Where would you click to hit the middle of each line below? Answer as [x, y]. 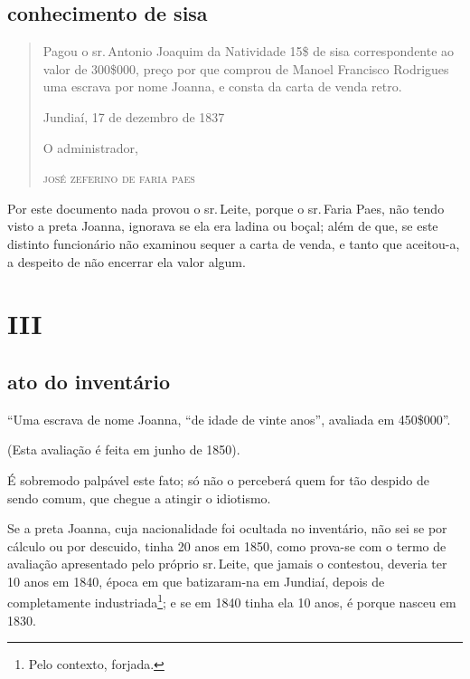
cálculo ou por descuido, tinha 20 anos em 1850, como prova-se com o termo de [227, 545]
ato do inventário [89, 381]
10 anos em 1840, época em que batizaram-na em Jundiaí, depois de [196, 581]
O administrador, [90, 147]
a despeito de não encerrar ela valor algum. [127, 261]
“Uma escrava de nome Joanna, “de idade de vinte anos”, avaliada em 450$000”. [229, 419]
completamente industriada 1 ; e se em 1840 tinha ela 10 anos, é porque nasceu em [232, 601]
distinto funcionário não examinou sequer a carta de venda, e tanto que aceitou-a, [234, 243]
